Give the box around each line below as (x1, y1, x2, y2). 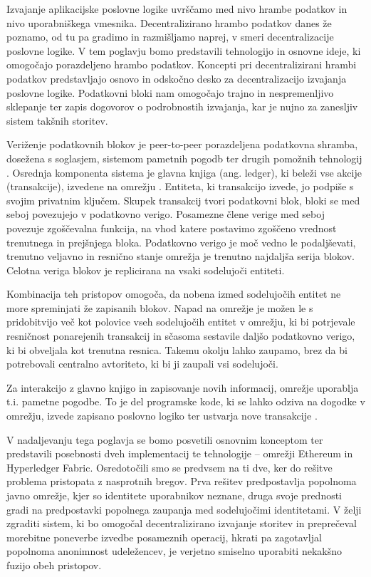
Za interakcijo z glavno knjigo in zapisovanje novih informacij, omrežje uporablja (6, 380, 359, 395)
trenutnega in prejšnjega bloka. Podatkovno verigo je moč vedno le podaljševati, (6, 234, 356, 249)
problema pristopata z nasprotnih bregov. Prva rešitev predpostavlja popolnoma (6, 474, 357, 489)
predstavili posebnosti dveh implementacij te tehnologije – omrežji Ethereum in (6, 446, 353, 461)
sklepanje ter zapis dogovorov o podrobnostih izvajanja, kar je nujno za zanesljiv (6, 99, 358, 114)
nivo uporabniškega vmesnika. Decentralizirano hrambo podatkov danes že (6, 15, 332, 30)
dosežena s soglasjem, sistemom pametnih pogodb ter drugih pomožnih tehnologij (6, 150, 362, 165)
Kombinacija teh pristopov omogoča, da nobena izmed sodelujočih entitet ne (6, 286, 341, 301)
